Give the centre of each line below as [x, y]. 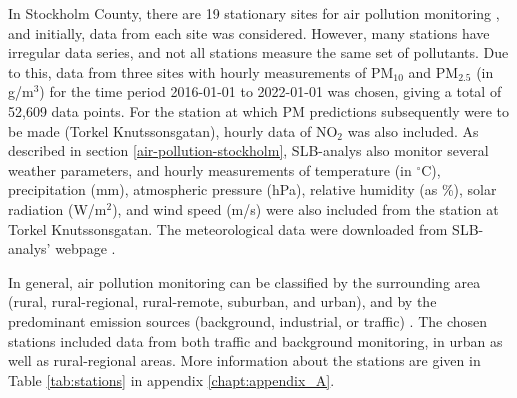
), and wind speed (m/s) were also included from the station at [305, 208]
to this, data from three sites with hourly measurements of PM [201, 71]
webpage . [85, 248]
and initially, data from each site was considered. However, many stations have [249, 32]
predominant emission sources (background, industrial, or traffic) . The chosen [248, 320]
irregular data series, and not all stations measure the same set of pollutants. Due [258, 52]
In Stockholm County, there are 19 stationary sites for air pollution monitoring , [254, 13]
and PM [433, 71]
